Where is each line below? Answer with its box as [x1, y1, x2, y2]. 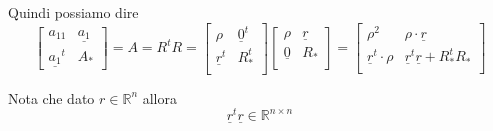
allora [142, 87, 177, 108]
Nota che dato [8, 87, 95, 108]
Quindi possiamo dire [8, 2, 139, 22]
